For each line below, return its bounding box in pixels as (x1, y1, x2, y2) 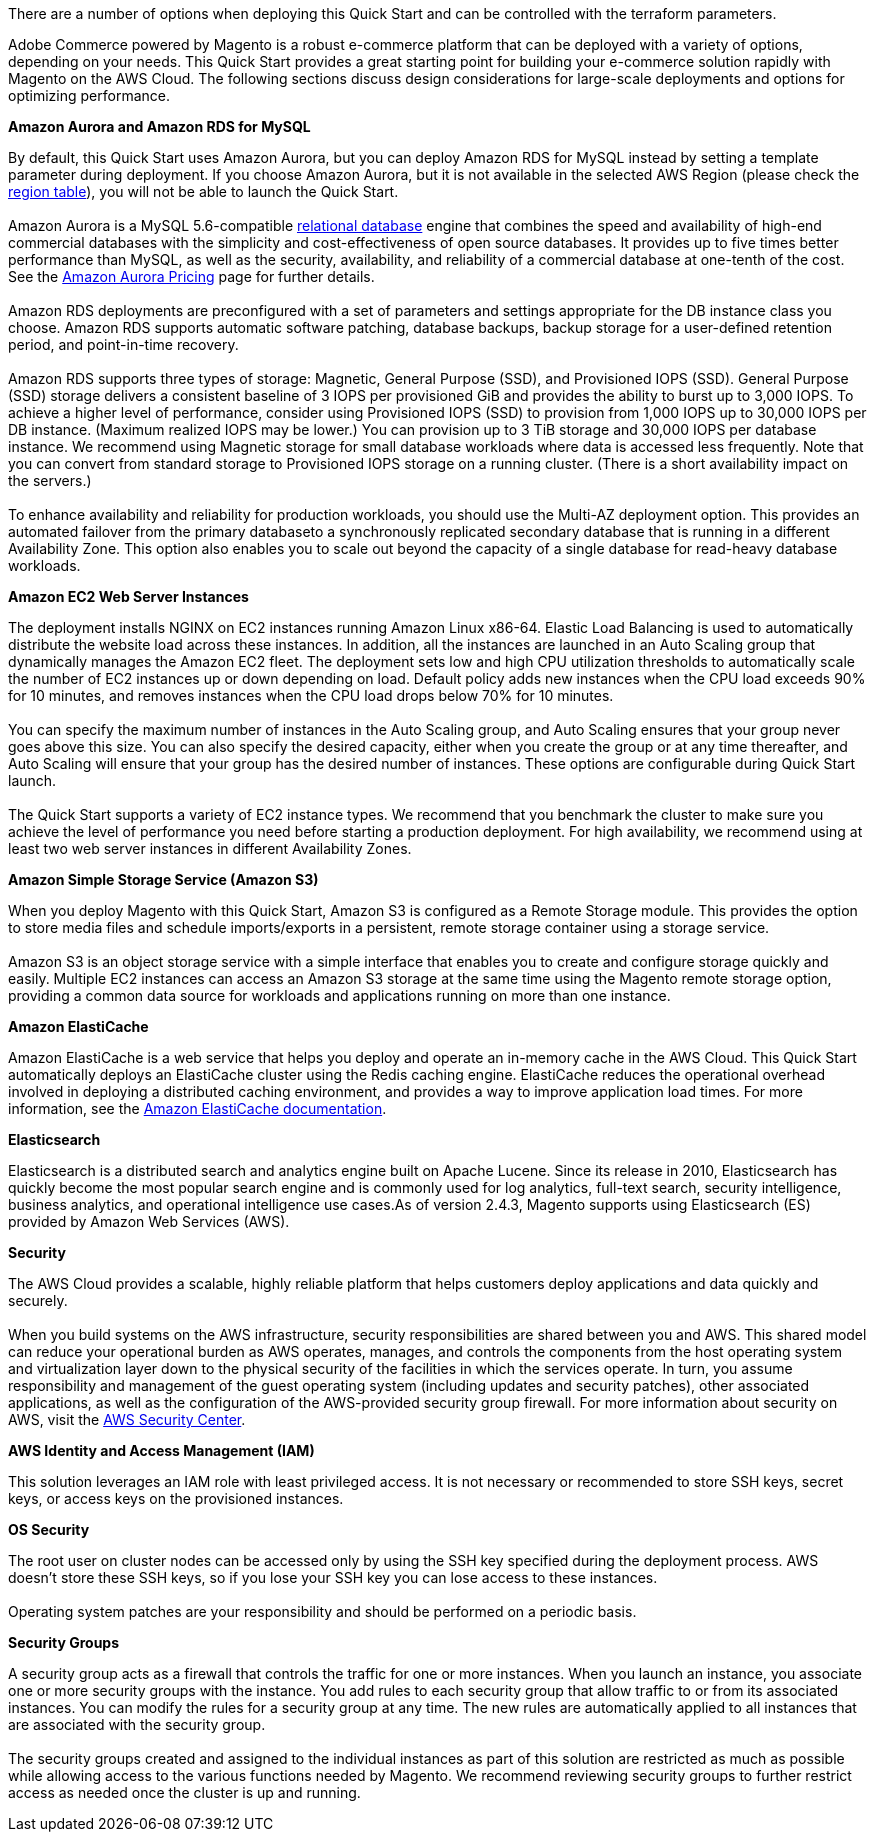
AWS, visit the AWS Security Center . (8, 1411, 246, 1428)
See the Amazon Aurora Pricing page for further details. (8, 268, 375, 285)
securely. (8, 1292, 68, 1309)
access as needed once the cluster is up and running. (8, 1784, 361, 1801)
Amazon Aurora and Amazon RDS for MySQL (8, 118, 311, 135)
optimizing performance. (8, 87, 170, 104)
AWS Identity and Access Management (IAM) (8, 1442, 315, 1459)
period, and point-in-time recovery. (8, 336, 239, 353)
